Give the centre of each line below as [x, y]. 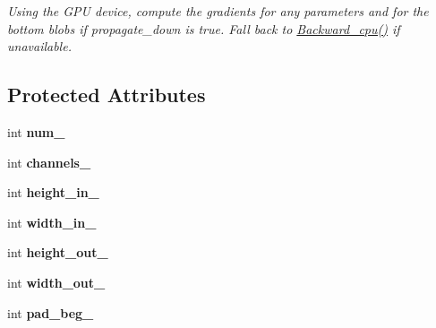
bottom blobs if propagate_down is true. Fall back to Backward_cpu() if [204, 28]
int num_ [36, 131]
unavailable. [39, 46]
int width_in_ [52, 222]
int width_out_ [56, 282]
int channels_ [49, 162]
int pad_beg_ [51, 312]
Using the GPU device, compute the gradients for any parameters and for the [218, 11]
